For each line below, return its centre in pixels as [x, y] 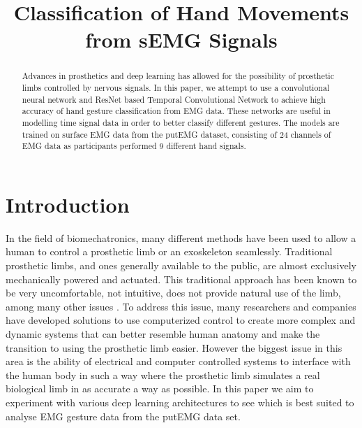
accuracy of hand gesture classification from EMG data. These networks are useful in [176, 111]
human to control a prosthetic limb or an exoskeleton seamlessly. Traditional [169, 251]
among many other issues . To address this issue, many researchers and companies [181, 306]
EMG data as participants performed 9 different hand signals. [134, 146]
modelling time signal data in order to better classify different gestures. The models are [181, 122]
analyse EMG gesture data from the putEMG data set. [123, 416]
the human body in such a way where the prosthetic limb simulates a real [163, 374]
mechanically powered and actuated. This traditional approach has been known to [181, 279]
